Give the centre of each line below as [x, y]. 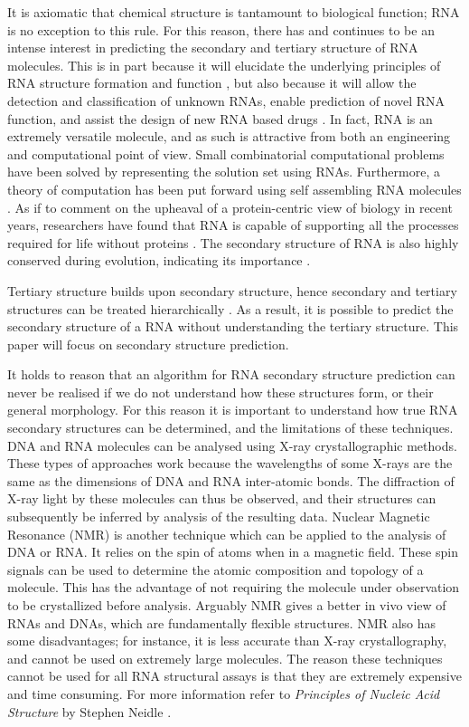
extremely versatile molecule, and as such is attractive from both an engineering [229, 136]
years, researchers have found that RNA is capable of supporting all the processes [233, 225]
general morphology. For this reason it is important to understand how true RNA [233, 410]
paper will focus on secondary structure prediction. [148, 344]
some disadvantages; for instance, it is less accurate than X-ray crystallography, [227, 641]
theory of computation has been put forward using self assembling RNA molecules [234, 189]
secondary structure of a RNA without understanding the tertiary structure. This [233, 326]
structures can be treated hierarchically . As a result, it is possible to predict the [230, 308]
